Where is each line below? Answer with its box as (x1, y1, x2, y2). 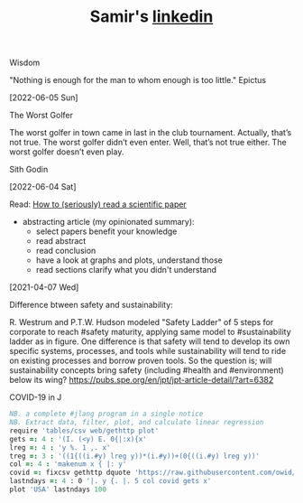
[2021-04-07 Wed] (9, 282, 79, 293)
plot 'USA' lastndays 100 (9, 485, 106, 494)
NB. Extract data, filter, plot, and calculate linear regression (9, 418, 264, 427)
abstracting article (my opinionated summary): (22, 217, 196, 228)
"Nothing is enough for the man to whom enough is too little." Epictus (9, 75, 267, 86)
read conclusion (35, 246, 96, 256)
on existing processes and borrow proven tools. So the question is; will (9, 355, 272, 367)
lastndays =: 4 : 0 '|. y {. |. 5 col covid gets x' (9, 477, 212, 486)
